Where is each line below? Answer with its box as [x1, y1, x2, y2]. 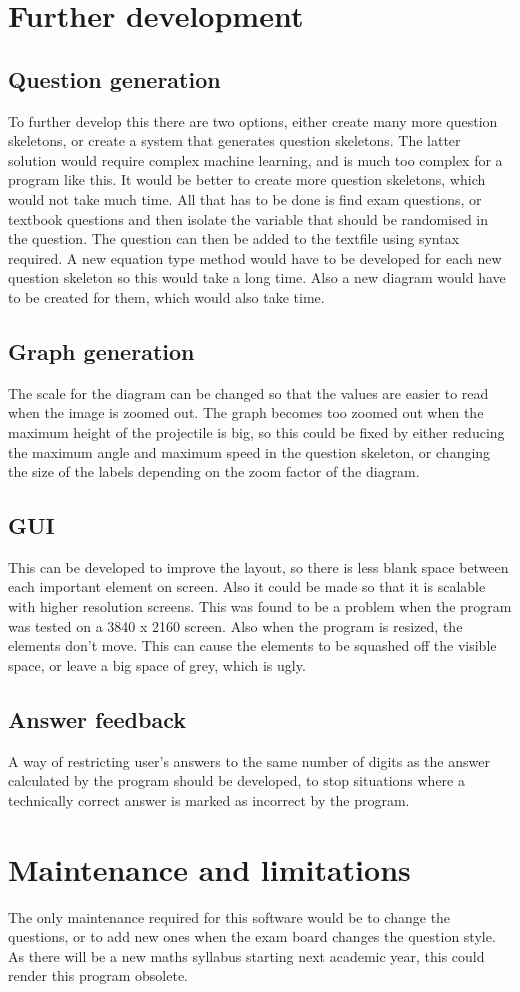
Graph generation [8, 335, 195, 366]
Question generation [8, 63, 221, 94]
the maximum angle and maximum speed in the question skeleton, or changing [8, 441, 491, 462]
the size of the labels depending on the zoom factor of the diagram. [8, 461, 420, 482]
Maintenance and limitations [8, 848, 411, 889]
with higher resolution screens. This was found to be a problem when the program [8, 596, 512, 617]
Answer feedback [8, 703, 186, 734]
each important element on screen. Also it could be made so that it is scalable [8, 576, 486, 597]
